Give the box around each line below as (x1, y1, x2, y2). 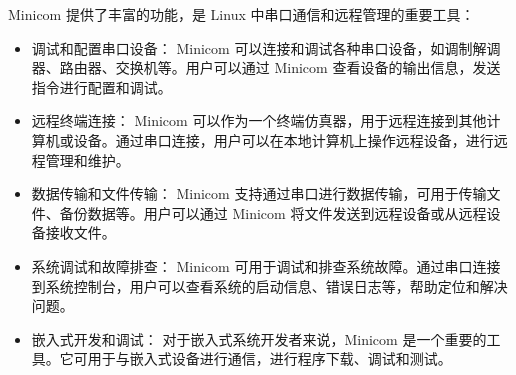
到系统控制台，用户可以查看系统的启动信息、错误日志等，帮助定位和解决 (31, 275, 508, 296)
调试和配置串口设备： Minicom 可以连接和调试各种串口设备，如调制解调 (31, 37, 501, 58)
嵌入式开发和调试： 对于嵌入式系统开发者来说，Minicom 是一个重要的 (31, 328, 487, 349)
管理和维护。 (45, 149, 130, 170)
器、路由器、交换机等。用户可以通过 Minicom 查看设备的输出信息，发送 (31, 57, 501, 78)
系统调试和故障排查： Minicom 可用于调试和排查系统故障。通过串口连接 (31, 255, 501, 276)
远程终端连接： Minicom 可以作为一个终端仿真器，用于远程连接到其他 (31, 110, 487, 131)
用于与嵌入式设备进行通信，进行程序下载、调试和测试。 (87, 348, 452, 369)
